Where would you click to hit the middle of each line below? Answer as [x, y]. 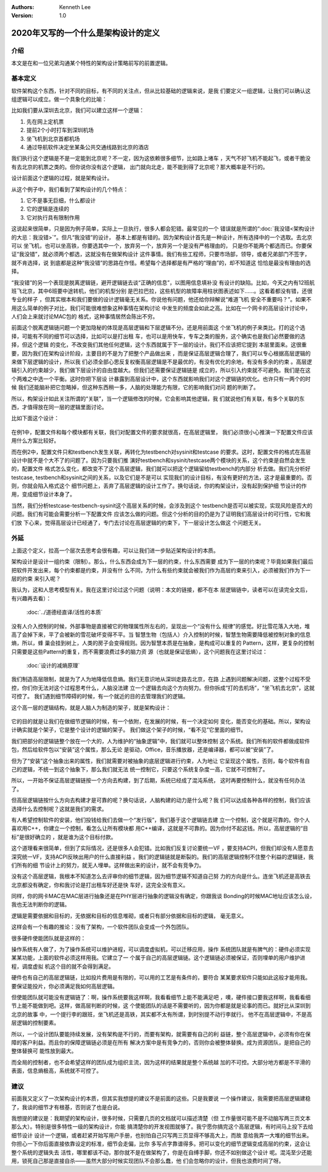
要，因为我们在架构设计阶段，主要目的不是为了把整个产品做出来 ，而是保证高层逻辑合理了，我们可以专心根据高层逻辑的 [161, 353]
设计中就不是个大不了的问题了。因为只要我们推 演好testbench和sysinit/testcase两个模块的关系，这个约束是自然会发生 [159, 460]
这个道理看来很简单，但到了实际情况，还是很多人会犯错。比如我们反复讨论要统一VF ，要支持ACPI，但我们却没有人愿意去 [162, 848]
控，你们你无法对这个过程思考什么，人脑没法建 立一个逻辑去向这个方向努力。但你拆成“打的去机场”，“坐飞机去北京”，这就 [163, 687]
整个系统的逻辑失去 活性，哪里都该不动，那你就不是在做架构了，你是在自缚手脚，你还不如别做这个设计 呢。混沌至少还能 [162, 1152]
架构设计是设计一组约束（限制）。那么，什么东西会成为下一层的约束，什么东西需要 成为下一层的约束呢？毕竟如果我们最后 [162, 562]
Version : [22, 16]
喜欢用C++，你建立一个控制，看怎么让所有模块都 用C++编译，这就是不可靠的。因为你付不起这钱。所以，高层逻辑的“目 [160, 829]
